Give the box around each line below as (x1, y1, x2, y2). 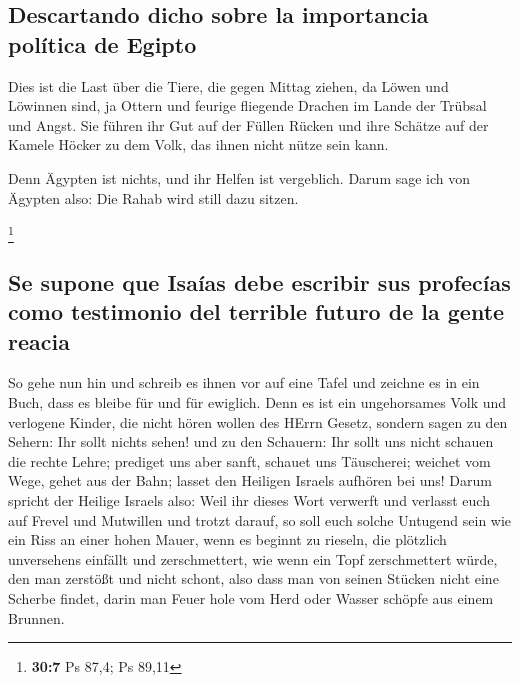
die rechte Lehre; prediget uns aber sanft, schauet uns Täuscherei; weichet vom (8, 450, 491, 471)
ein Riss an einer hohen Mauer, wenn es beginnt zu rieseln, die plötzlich (8, 529, 447, 550)
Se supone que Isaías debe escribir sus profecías (8, 266, 511, 297)
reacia (8, 325, 70, 356)
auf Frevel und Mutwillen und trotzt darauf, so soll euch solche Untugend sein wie (8, 509, 512, 530)
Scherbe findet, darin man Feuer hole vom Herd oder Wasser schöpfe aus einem (8, 588, 494, 608)
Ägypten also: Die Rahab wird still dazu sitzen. (8, 187, 299, 208)
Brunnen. (8, 607, 65, 628)
